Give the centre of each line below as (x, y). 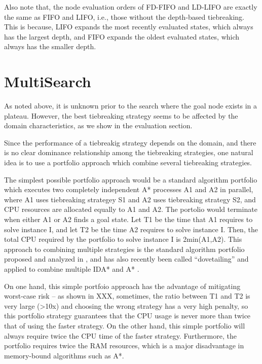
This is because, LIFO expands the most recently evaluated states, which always (129, 27)
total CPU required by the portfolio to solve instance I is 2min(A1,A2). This (123, 239)
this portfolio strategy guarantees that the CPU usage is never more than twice (127, 316)
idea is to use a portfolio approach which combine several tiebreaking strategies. (128, 162)
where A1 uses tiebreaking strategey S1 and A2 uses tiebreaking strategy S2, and (130, 199)
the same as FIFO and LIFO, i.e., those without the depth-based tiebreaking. (124, 16)
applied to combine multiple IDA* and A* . (72, 269)
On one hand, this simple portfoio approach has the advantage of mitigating (122, 286)
